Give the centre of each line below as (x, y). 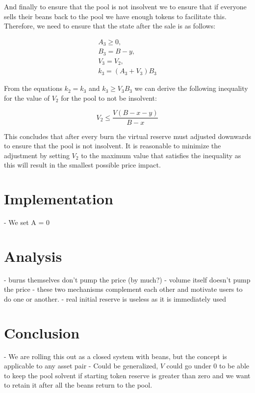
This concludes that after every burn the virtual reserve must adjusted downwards (127, 136)
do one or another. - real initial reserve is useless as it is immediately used (115, 298)
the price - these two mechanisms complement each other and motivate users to (123, 289)
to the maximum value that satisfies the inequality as (161, 155)
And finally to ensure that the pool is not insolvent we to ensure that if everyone (125, 6)
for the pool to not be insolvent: (109, 98)
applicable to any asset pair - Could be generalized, (81, 366)
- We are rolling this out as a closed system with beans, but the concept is (115, 356)
